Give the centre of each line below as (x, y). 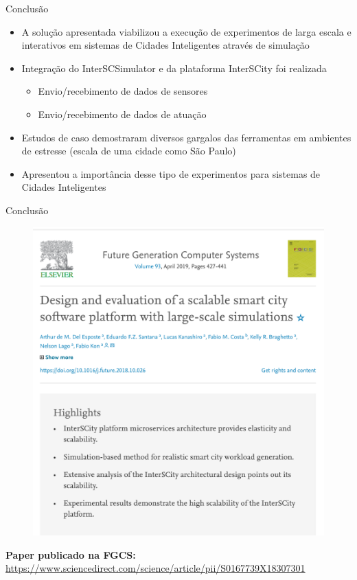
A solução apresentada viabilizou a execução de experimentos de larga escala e (186, 31)
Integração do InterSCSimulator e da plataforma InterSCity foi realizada (174, 68)
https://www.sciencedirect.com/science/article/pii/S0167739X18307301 (156, 568)
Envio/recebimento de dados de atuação (122, 114)
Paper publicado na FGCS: (71, 554)
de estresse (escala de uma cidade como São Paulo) (129, 151)
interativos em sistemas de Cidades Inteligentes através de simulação (165, 45)
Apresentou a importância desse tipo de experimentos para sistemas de (171, 173)
